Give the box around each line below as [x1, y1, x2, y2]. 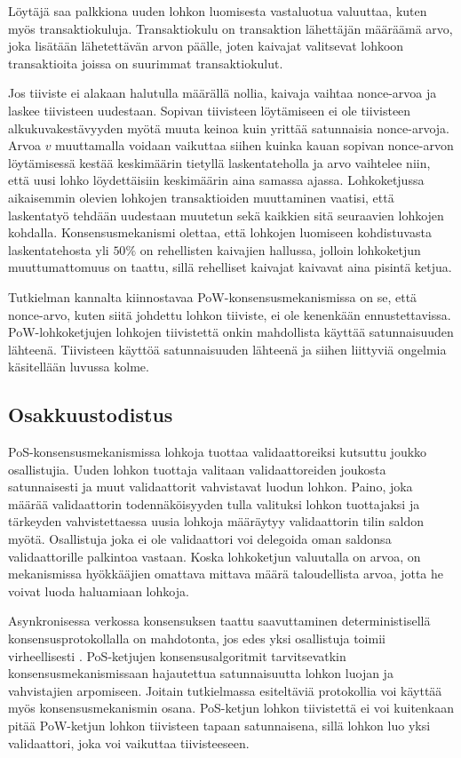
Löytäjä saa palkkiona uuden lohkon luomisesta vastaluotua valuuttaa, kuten [8, 2, 427, 20]
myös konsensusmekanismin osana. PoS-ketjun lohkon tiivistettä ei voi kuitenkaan [8, 698, 455, 717]
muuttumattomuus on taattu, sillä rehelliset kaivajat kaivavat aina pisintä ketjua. [8, 258, 452, 276]
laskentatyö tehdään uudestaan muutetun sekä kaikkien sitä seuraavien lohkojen [8, 205, 444, 224]
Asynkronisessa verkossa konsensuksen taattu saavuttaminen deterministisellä [8, 611, 431, 630]
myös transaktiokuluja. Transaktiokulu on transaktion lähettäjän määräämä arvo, [8, 19, 453, 37]
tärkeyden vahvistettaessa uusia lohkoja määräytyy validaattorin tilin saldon [8, 512, 424, 531]
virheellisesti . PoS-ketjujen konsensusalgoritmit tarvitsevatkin [8, 646, 346, 665]
